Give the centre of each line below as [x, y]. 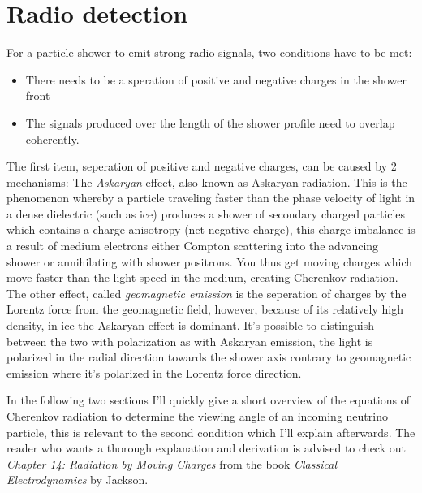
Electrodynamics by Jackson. [78, 480]
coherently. [52, 138]
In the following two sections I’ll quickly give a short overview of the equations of [208, 400]
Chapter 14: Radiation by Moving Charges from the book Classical [172, 463]
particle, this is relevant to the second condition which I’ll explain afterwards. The [211, 432]
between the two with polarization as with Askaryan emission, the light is [190, 341]
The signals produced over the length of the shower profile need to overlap [210, 122]
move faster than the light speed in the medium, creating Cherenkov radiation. [202, 277]
